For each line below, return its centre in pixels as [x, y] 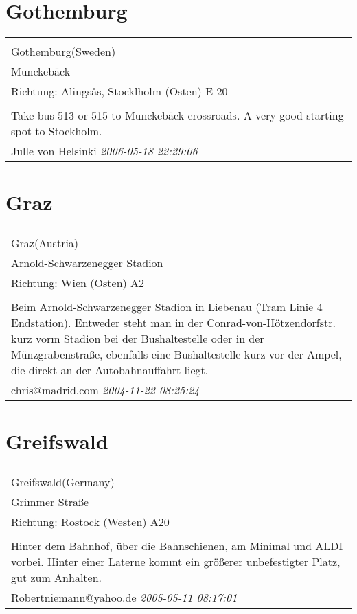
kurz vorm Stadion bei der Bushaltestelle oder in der [138, 339]
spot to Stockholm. [57, 131]
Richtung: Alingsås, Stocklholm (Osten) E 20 [119, 91]
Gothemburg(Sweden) [64, 52]
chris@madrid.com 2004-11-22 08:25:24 [105, 390]
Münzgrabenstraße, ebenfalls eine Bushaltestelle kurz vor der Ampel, [176, 354]
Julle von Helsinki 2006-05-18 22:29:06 [104, 151]
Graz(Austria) [45, 243]
